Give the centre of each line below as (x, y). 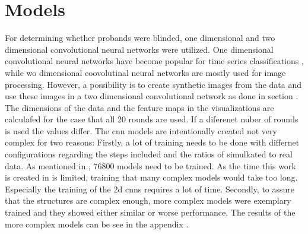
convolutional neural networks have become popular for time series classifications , (154, 61)
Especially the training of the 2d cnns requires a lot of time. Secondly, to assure (150, 189)
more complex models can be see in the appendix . (97, 224)
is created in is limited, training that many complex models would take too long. (151, 177)
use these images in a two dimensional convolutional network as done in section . (152, 96)
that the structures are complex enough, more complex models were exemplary (148, 200)
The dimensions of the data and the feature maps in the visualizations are (139, 107)
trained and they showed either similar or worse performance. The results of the (150, 212)
